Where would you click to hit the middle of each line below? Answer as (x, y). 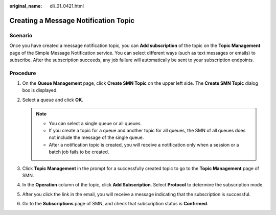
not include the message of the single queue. (96, 137)
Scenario (21, 35)
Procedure (23, 73)
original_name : (26, 6)
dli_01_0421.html (67, 6)
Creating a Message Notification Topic (72, 20)
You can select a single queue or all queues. (95, 123)
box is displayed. (40, 90)
